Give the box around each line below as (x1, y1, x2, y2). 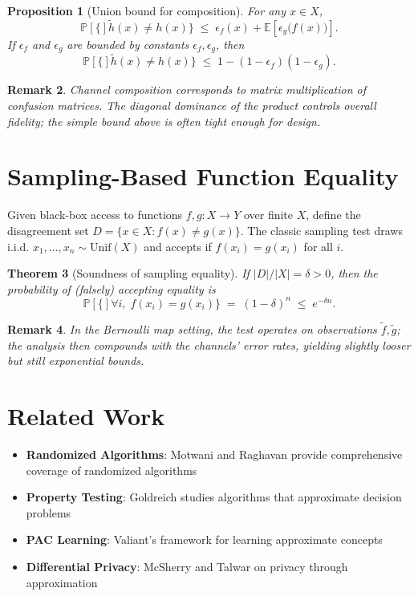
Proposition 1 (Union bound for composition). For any (7, 2, 286, 18)
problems (26, 504, 71, 521)
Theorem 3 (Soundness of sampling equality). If (7, 265, 250, 282)
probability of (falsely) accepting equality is (7, 280, 216, 297)
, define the (306, 206, 361, 223)
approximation (26, 574, 98, 590)
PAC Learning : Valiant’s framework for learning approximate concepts (26, 531, 383, 548)
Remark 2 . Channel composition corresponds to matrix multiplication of (7, 81, 366, 98)
